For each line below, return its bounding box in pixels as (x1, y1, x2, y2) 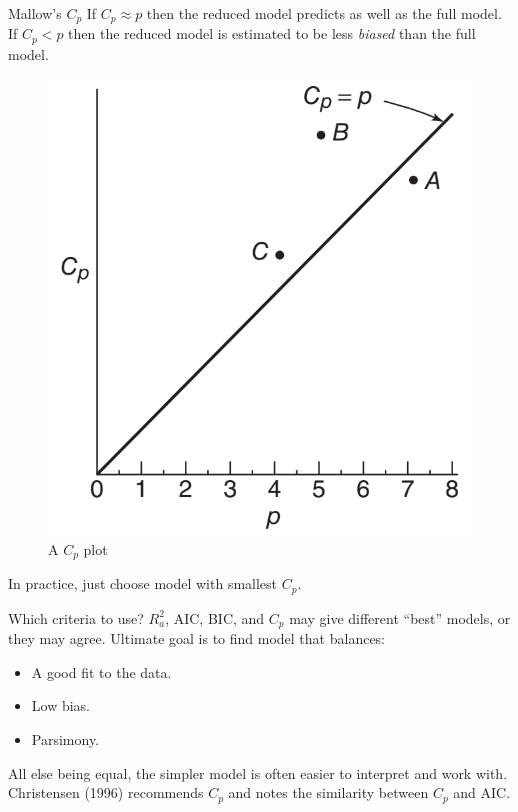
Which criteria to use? (8, 607, 144, 628)
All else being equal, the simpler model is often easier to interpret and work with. (8, 762, 508, 783)
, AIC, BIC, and (165, 607, 265, 628)
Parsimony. (31, 729, 100, 749)
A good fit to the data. (31, 661, 172, 682)
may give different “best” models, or (289, 607, 511, 628)
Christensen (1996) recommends (8, 782, 204, 803)
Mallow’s (8, 3, 62, 23)
